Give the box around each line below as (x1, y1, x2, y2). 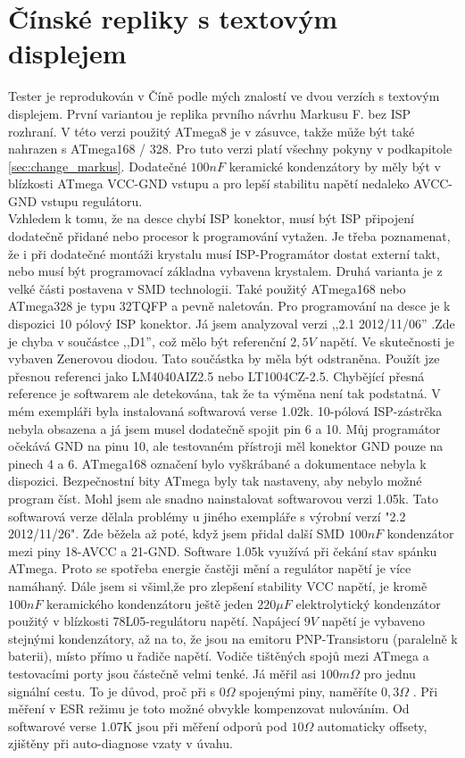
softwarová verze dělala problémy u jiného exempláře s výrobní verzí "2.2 (8, 506, 406, 525)
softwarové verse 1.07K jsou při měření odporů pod (8, 716, 287, 735)
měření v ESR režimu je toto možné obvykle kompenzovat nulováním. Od (8, 699, 410, 718)
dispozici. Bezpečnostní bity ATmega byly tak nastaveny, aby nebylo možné (8, 471, 422, 490)
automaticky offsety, (317, 716, 428, 735)
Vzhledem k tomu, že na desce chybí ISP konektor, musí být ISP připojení (8, 209, 414, 228)
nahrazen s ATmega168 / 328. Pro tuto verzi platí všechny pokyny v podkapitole (8, 139, 453, 158)
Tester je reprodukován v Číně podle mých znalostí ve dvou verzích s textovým (8, 87, 440, 105)
